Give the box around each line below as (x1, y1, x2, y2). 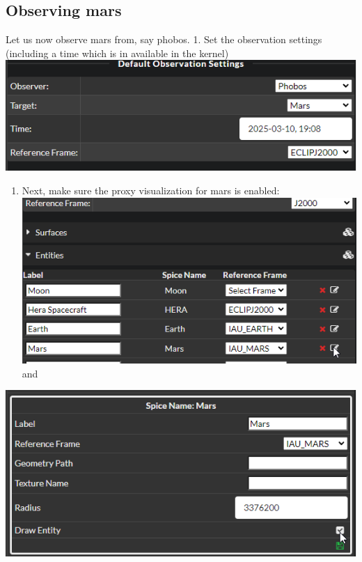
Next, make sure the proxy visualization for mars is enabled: (22, 183, 280, 197)
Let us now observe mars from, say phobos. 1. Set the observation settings (6, 32, 322, 47)
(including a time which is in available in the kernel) (6, 45, 229, 60)
